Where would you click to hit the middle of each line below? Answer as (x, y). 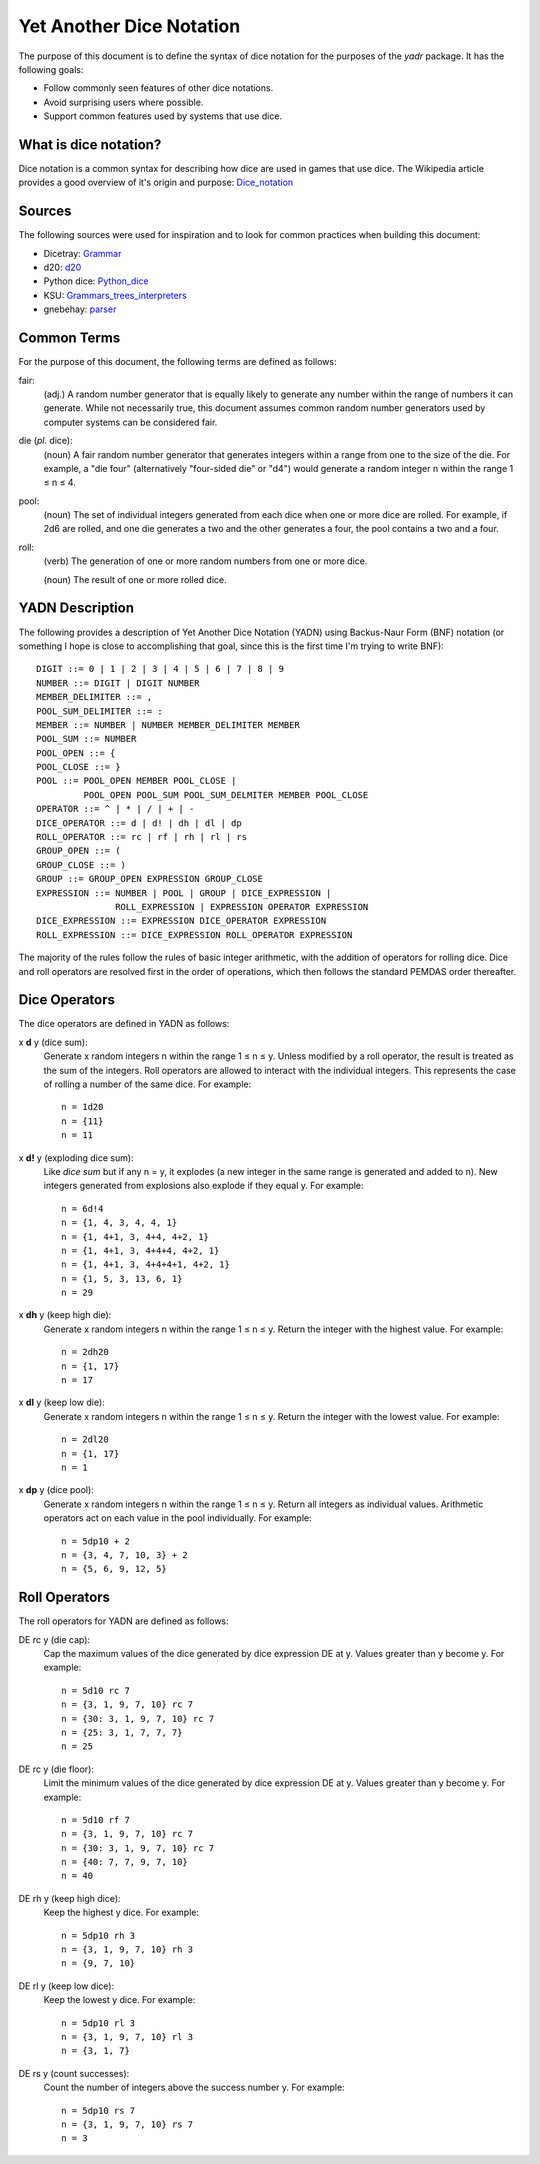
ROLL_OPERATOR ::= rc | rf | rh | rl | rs (142, 837)
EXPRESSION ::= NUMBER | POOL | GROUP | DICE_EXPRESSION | (184, 893)
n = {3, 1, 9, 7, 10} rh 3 (127, 1949)
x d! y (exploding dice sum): (76, 1157)
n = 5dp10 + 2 (95, 1541)
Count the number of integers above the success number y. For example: (194, 2087)
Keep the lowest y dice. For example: (119, 2000)
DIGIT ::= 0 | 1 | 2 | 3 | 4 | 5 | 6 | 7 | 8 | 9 (160, 669)
